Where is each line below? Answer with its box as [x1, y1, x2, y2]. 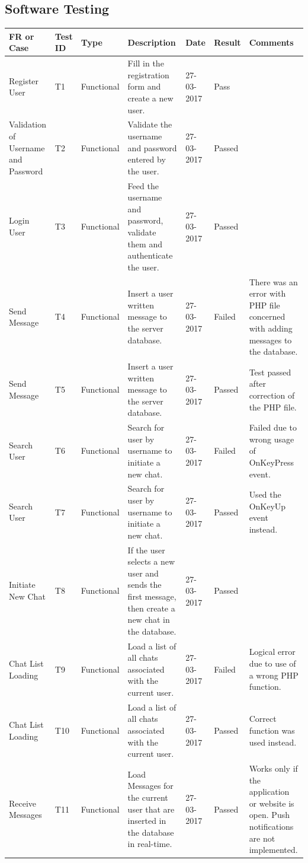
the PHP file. [249, 400, 297, 413]
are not [249, 832, 275, 844]
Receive [9, 797, 37, 809]
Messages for [127, 779, 174, 792]
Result [214, 36, 241, 48]
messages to [249, 333, 292, 346]
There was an [249, 275, 298, 288]
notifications [249, 820, 294, 833]
